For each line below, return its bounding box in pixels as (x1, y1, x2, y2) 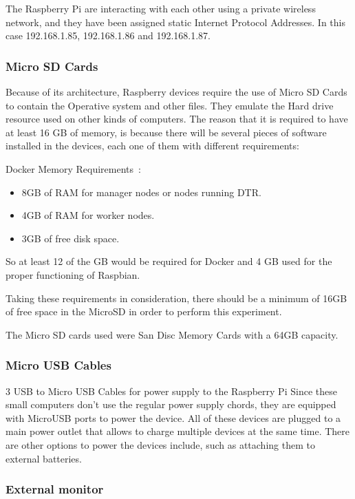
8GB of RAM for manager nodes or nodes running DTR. (21, 184, 261, 199)
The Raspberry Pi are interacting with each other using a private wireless (6, 1, 316, 15)
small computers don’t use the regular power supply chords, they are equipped (6, 397, 336, 412)
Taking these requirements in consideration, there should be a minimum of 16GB (6, 290, 347, 305)
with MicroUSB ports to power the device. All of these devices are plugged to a (6, 410, 341, 425)
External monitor (6, 480, 104, 498)
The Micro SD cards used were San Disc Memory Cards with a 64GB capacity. (6, 327, 338, 341)
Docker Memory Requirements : (6, 161, 141, 176)
